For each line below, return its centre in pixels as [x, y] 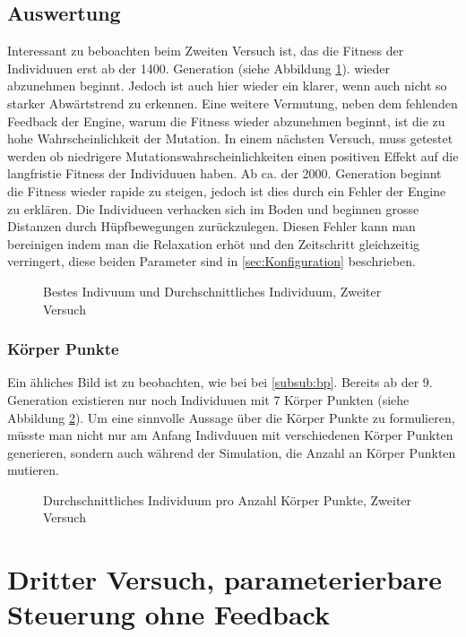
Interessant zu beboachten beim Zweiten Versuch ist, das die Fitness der [206, 51]
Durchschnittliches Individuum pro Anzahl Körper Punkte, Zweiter [228, 499]
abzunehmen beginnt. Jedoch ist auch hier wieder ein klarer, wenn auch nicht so [227, 86]
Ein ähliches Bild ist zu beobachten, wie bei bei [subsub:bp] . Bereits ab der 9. [220, 382]
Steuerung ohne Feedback [168, 614]
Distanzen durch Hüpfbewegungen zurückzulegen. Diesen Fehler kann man [211, 226]
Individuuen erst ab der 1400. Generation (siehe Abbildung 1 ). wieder [199, 68]
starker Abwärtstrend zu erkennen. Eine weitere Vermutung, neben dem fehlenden [233, 103]
